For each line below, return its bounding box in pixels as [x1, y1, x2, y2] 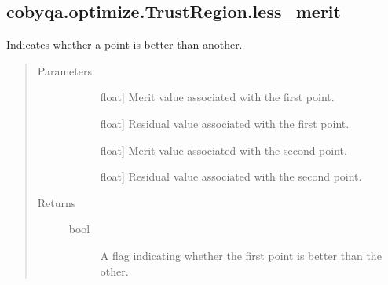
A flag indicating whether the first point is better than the [100, 247, 382, 263]
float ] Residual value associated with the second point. [100, 168, 362, 185]
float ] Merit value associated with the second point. [100, 141, 347, 158]
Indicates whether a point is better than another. [6, 36, 243, 53]
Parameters [37, 62, 92, 79]
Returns [37, 194, 76, 210]
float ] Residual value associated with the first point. [100, 115, 350, 131]
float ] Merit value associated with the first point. [100, 89, 335, 105]
